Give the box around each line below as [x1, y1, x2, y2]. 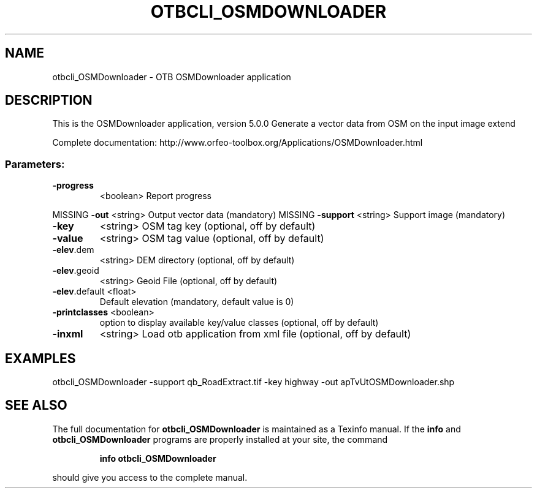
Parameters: [5, 157, 65, 170]
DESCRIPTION [5, 92, 93, 108]
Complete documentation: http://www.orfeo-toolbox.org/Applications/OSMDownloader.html [52, 137, 423, 148]
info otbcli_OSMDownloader [99, 453, 216, 464]
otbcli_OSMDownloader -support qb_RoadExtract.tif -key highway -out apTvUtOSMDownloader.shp [52, 377, 455, 388]
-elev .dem [52, 244, 94, 255]
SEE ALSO [5, 397, 67, 413]
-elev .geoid [52, 265, 99, 276]
